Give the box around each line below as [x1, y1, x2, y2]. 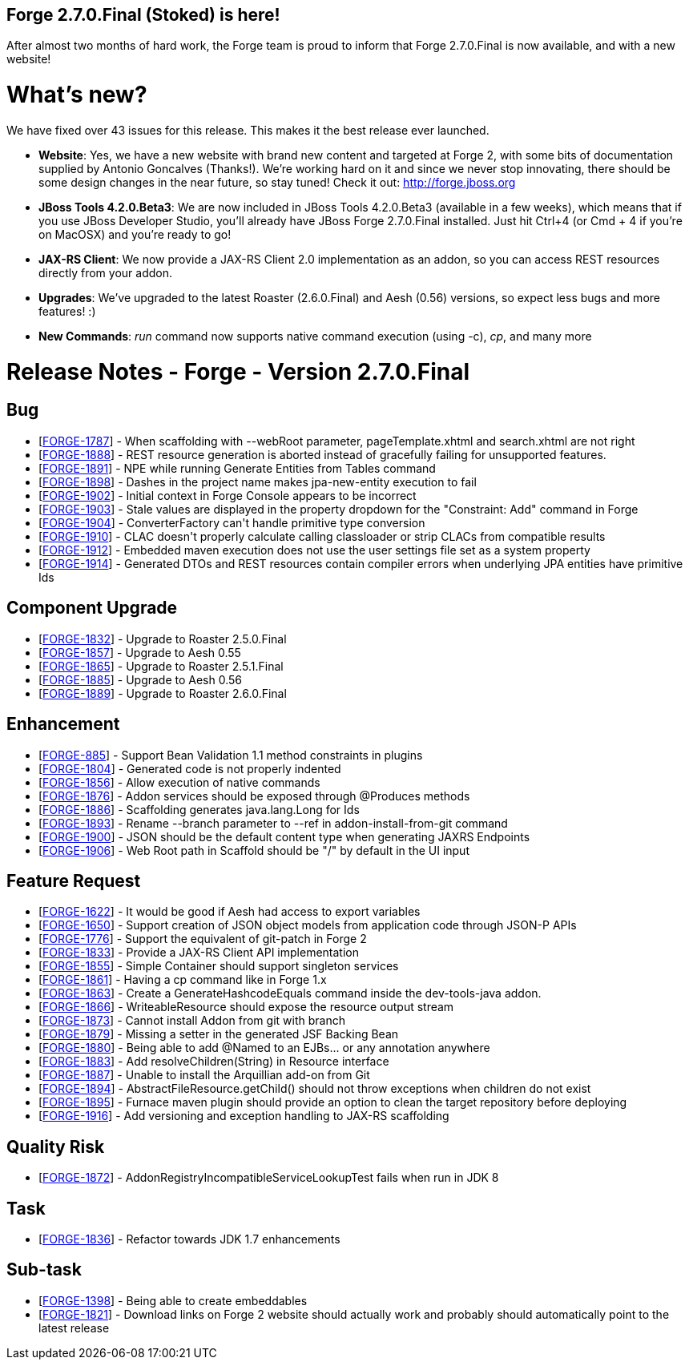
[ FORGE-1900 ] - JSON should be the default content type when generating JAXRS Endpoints [38, 829, 530, 844]
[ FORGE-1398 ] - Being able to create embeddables [38, 1293, 308, 1308]
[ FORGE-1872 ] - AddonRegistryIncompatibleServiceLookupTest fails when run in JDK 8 [38, 1171, 499, 1185]
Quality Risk [6, 1136, 105, 1157]
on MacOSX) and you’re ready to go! [38, 227, 232, 241]
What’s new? [6, 81, 147, 109]
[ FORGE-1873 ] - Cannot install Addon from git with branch [38, 1013, 345, 1028]
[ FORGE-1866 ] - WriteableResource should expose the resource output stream [38, 1000, 454, 1014]
